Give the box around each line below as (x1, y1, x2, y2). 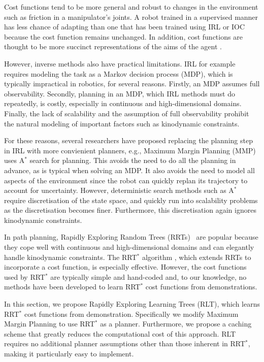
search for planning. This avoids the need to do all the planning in (29, 155, 236, 166)
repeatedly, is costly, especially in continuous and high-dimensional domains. (4, 98, 242, 109)
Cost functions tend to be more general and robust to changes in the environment (4, 2, 258, 12)
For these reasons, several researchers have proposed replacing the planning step (4, 135, 253, 146)
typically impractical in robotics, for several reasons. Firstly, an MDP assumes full (4, 78, 260, 89)
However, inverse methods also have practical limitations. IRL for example (4, 58, 236, 69)
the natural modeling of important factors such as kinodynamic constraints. (4, 118, 240, 128)
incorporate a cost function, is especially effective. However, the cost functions (4, 261, 247, 272)
